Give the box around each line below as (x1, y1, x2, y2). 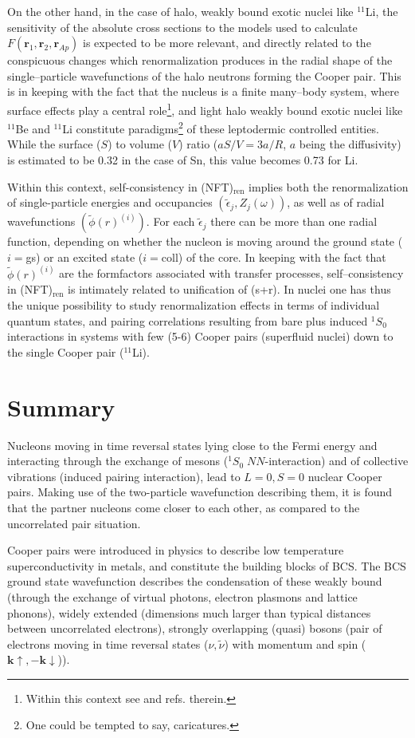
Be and (15, 120, 50, 136)
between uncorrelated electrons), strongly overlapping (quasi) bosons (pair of (7, 620, 382, 637)
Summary (7, 390, 115, 423)
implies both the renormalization (249, 178, 409, 195)
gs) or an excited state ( (25, 248, 143, 265)
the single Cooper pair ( (7, 343, 124, 360)
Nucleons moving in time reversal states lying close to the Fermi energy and (7, 436, 378, 453)
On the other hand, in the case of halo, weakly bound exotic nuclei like (7, 3, 354, 19)
